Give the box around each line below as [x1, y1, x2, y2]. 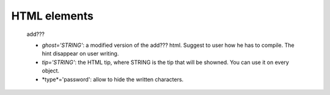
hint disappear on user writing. [42, 50, 119, 57]
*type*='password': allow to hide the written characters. [42, 76, 184, 83]
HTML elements [11, 9, 94, 23]
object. [42, 67, 60, 74]
